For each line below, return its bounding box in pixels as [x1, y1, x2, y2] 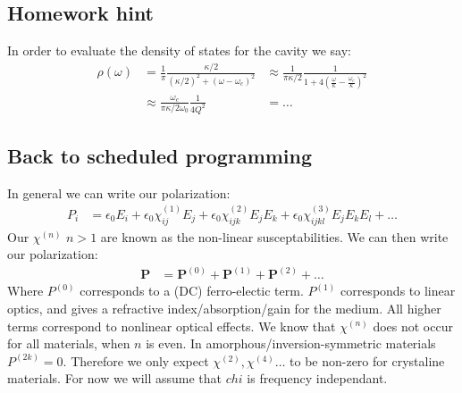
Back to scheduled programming [7, 142, 313, 170]
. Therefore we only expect [63, 351, 209, 370]
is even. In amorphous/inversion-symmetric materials [146, 334, 436, 353]
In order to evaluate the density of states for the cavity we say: [7, 41, 351, 60]
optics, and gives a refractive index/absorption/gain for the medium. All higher [7, 298, 441, 317]
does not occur [373, 316, 453, 335]
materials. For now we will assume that [7, 369, 223, 388]
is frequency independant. [247, 369, 388, 388]
